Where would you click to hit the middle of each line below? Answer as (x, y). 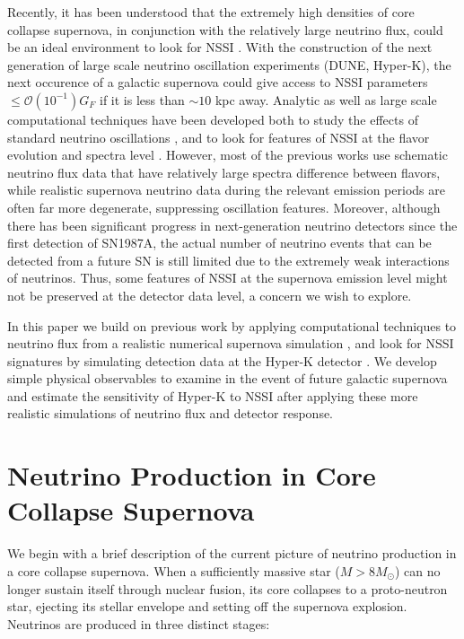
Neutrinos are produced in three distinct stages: (139, 623)
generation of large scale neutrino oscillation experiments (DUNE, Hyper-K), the (229, 64)
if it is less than (142, 99)
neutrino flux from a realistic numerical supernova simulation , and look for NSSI (231, 343)
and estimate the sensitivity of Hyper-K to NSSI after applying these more (213, 395)
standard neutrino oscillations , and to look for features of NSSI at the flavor (219, 137)
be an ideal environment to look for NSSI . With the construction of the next (220, 47)
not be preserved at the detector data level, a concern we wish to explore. (210, 295)
